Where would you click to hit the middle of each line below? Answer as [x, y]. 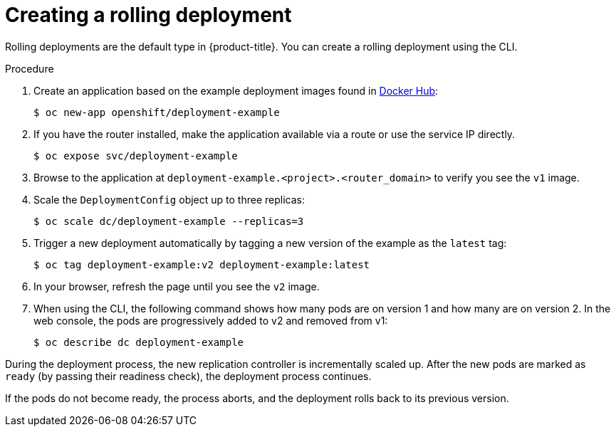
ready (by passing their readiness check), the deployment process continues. [188, 376]
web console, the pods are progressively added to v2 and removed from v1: [211, 320]
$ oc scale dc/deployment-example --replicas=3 [169, 221]
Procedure [30, 68]
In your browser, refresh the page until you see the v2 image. [177, 286]
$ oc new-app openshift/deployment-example [157, 112]
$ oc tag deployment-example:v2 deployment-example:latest [202, 264]
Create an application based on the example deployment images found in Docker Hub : [236, 90]
